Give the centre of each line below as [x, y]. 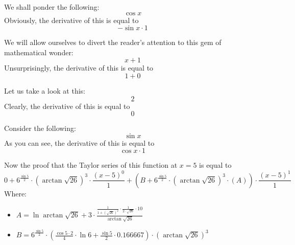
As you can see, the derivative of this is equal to [79, 142]
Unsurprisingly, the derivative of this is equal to [79, 68]
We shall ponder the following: [52, 7]
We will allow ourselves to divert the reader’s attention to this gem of [113, 42]
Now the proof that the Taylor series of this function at [91, 165]
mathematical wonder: [39, 52]
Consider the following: [40, 128]
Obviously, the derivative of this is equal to [71, 20]
